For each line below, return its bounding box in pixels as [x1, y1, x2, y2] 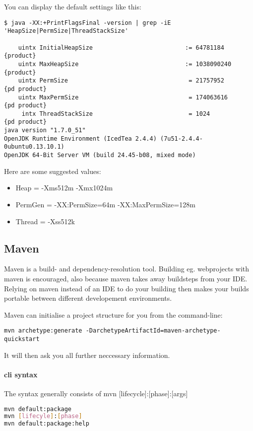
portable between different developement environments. [4, 293, 172, 303]
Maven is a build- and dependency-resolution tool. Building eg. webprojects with [4, 263, 250, 274]
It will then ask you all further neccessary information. [4, 349, 170, 360]
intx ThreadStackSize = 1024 [21, 110, 210, 117]
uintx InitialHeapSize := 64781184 [18, 44, 224, 51]
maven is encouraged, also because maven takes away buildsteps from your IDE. [4, 273, 248, 283]
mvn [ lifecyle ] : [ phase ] [4, 413, 82, 420]
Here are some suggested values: [4, 166, 101, 176]
